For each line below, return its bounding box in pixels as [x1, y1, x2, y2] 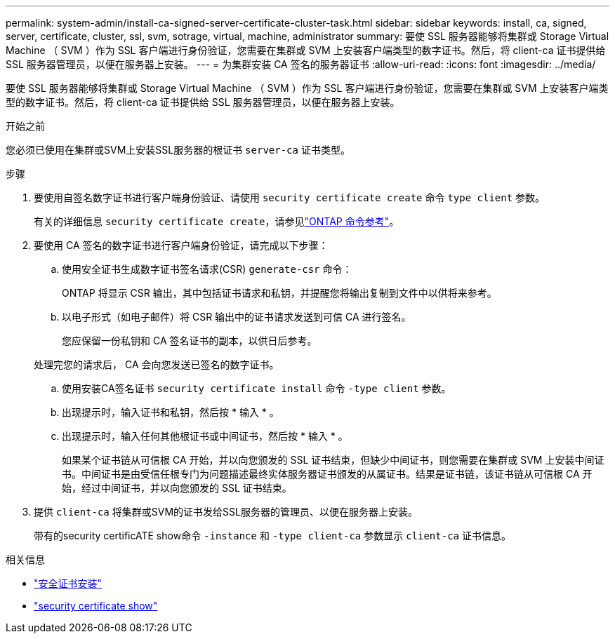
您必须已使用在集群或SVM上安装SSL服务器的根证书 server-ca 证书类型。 [6, 144, 350, 156]
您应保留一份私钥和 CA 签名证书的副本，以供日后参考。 [62, 335, 317, 347]
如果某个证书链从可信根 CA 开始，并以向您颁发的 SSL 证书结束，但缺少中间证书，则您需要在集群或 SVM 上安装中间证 [62, 454, 604, 466]
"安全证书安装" [34, 577, 102, 589]
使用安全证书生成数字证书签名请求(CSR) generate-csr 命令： [62, 263, 352, 275]
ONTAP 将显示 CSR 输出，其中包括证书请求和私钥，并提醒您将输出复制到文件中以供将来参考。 [62, 287, 497, 299]
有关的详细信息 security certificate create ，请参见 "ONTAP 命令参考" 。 [34, 215, 399, 227]
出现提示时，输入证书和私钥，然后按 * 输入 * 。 [62, 406, 279, 418]
